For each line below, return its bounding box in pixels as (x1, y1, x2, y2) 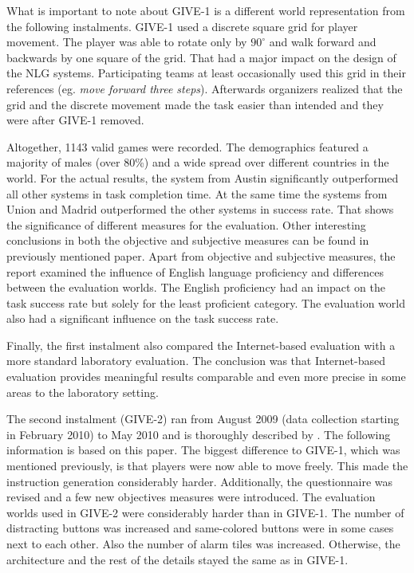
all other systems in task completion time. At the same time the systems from (6, 185, 388, 202)
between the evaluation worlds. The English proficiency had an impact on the (6, 279, 385, 296)
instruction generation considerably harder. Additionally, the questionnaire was (6, 473, 393, 489)
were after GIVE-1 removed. (6, 112, 144, 128)
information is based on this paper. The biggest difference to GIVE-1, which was (6, 442, 400, 458)
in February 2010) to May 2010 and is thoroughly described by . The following (6, 426, 391, 442)
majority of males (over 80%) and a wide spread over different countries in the (6, 154, 389, 171)
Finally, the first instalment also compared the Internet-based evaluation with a (6, 336, 396, 353)
